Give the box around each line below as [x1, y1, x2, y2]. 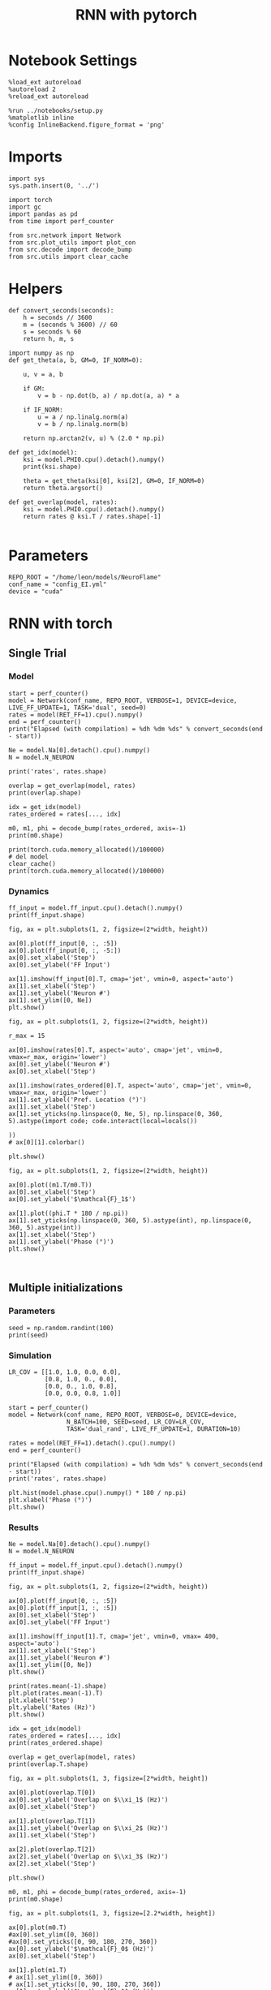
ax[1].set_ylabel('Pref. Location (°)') [8, 1096, 148, 1104]
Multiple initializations [8, 1281, 123, 1295]
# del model [8, 852, 49, 861]
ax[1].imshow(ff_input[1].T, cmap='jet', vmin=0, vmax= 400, [8, 1633, 220, 1641]
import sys [8, 174, 45, 183]
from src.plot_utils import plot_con [8, 238, 136, 247]
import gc [8, 203, 42, 211]
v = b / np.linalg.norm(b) [37, 420, 129, 428]
